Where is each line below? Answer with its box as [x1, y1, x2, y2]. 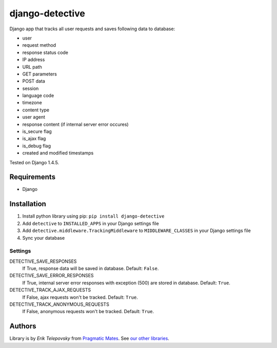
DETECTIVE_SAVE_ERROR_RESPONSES [9, 273, 94, 279]
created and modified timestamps [22, 150, 94, 156]
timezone [22, 100, 42, 106]
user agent [22, 114, 46, 120]
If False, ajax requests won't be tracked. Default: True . [22, 294, 138, 300]
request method [22, 42, 56, 48]
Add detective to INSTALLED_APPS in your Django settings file [22, 220, 159, 226]
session [22, 85, 39, 91]
